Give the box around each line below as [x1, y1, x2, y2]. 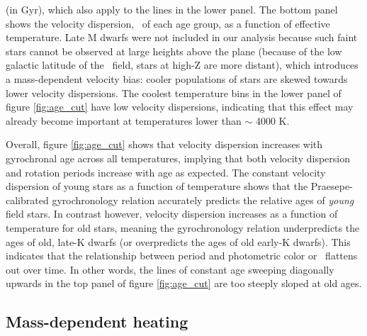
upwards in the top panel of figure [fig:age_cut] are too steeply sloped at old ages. [6, 276, 362, 291]
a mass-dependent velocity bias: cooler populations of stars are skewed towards [6, 71, 348, 86]
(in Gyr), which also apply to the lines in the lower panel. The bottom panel [6, 2, 338, 16]
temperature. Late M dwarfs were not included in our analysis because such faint [6, 30, 358, 45]
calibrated [6, 192, 49, 207]
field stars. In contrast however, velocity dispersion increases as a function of [6, 206, 338, 221]
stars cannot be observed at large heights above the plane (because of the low [6, 43, 342, 58]
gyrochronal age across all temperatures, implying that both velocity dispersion [6, 150, 350, 165]
